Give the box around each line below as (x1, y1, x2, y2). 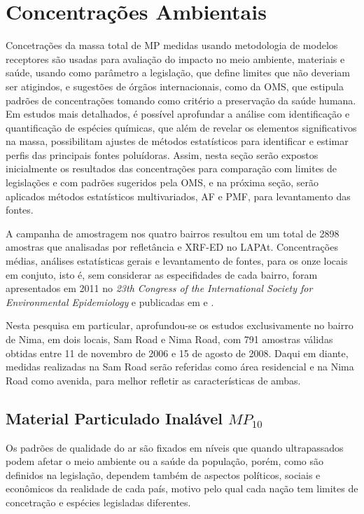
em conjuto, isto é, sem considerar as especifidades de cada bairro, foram (6, 267, 318, 282)
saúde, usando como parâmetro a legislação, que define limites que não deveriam (6, 65, 350, 80)
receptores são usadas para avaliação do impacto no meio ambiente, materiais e (6, 51, 345, 66)
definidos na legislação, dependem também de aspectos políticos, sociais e (6, 467, 321, 482)
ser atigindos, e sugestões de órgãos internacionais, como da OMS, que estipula (6, 78, 344, 93)
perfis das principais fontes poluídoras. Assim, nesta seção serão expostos (6, 147, 318, 162)
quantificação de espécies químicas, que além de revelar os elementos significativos (6, 120, 357, 134)
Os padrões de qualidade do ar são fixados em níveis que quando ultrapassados (6, 440, 344, 454)
